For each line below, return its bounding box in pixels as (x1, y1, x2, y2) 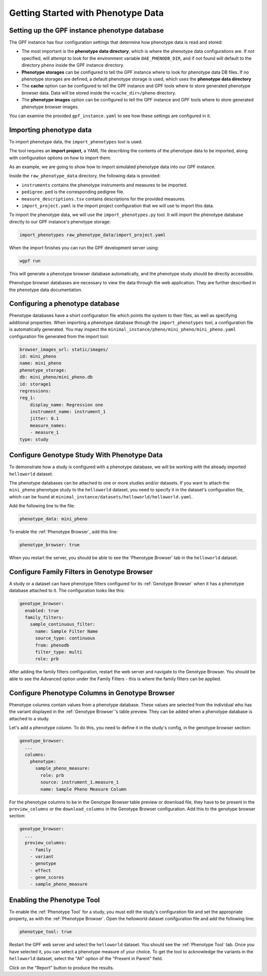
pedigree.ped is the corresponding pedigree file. (21, 189, 125, 195)
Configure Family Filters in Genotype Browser (9, 568, 153, 576)
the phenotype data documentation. (9, 287, 83, 293)
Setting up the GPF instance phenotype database (9, 26, 164, 35)
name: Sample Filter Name (35, 628, 98, 634)
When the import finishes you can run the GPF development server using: (9, 245, 159, 251)
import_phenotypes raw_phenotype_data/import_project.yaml (19, 232, 166, 237)
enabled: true (25, 608, 59, 613)
